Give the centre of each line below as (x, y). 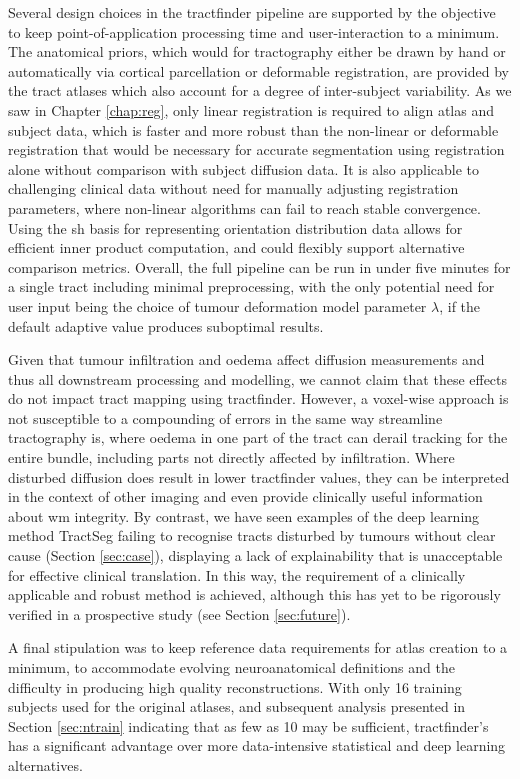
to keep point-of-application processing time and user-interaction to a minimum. (254, 31)
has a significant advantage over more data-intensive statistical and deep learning (257, 745)
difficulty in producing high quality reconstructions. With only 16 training (235, 686)
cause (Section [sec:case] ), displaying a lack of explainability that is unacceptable (255, 555)
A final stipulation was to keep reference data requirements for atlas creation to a (258, 647)
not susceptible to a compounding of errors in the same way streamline (225, 417)
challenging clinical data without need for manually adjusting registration (233, 188)
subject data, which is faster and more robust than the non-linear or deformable (253, 129)
